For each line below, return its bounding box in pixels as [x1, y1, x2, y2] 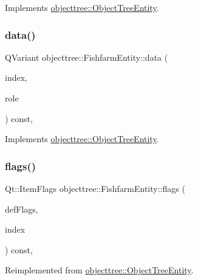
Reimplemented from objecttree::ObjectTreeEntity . [5, 264, 194, 276]
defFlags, [5, 202, 38, 215]
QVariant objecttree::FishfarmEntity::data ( [5, 50, 168, 63]
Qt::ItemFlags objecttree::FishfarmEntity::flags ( [5, 182, 185, 194]
